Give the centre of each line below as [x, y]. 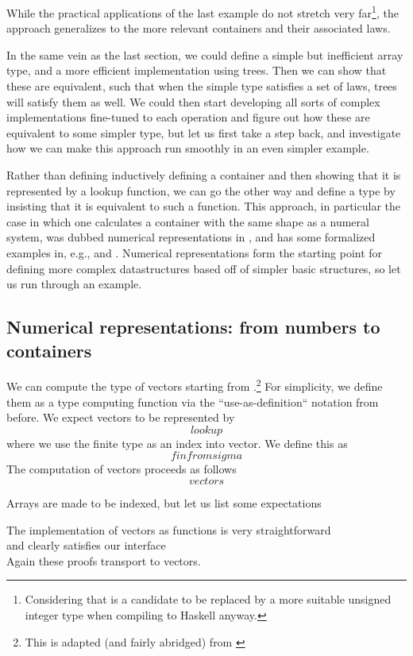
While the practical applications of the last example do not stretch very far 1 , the [203, 12]
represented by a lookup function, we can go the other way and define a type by [201, 190]
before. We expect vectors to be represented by [121, 417]
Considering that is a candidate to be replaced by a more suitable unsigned [208, 599]
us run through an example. [74, 284]
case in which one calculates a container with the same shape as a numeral [188, 221]
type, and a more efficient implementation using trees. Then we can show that [197, 70]
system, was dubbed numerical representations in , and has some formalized [191, 237]
